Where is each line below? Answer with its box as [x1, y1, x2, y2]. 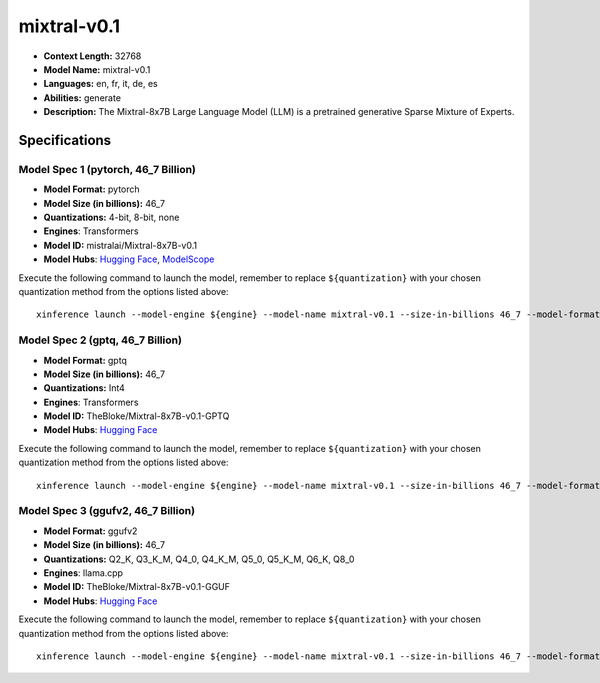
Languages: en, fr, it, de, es [43, 78, 159, 90]
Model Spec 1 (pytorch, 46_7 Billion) [18, 162, 197, 176]
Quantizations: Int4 [43, 382, 125, 394]
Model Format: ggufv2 [43, 525, 138, 537]
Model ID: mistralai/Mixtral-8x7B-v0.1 [43, 239, 198, 251]
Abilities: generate [43, 91, 122, 104]
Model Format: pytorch [43, 183, 140, 195]
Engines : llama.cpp [43, 566, 124, 579]
